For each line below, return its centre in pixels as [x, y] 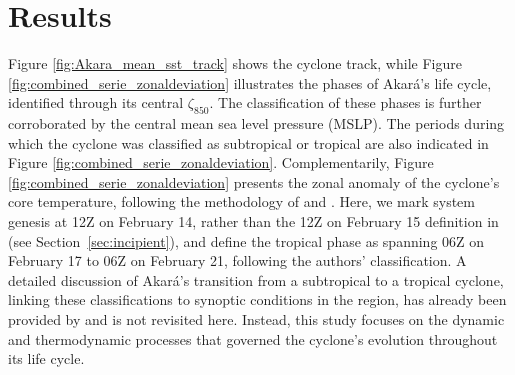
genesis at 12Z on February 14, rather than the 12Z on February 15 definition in [253, 221]
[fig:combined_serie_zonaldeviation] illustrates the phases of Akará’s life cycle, [250, 82]
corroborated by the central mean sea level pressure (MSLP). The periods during [256, 123]
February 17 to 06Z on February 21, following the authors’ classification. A [237, 260]
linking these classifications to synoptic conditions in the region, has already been [257, 299]
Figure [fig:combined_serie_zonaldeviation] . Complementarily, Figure [221, 162]
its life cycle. [46, 358]
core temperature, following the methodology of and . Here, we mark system [241, 201]
